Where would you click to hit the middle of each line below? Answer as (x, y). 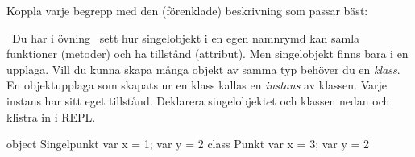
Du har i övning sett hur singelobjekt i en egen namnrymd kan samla (186, 37)
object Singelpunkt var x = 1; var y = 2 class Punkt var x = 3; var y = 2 (188, 144)
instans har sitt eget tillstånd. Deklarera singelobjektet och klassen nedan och (198, 100)
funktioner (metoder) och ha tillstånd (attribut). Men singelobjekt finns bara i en (207, 54)
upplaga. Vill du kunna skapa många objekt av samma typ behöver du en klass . (203, 69)
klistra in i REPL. (51, 116)
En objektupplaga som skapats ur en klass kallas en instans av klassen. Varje (197, 85)
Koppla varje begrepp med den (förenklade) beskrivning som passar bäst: (187, 10)
